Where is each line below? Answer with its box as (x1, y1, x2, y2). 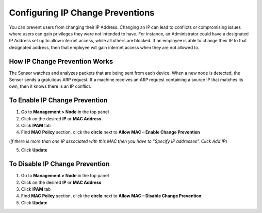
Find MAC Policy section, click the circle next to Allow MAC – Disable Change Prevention (21, 193, 202, 199)
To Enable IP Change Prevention (9, 96, 108, 104)
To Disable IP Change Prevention (9, 160, 110, 168)
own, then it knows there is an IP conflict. (9, 83, 92, 89)
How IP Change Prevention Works (9, 57, 114, 66)
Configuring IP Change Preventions (9, 7, 155, 18)
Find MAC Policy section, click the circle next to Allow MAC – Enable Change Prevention (21, 129, 200, 135)
